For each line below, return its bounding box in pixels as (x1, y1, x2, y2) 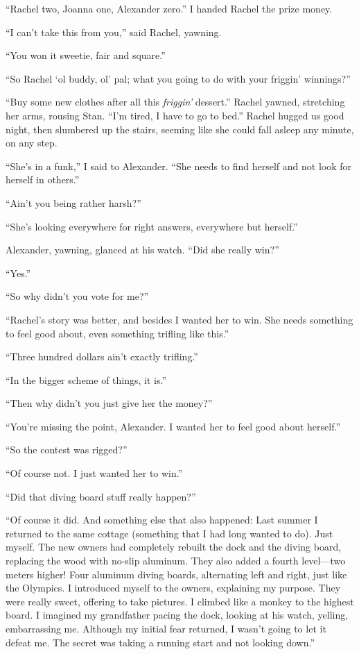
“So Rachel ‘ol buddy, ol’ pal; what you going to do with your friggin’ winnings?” (6, 71, 351, 85)
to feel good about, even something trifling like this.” (6, 326, 229, 340)
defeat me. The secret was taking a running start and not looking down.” (6, 635, 315, 649)
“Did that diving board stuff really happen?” (6, 489, 196, 503)
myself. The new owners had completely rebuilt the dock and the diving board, (6, 539, 342, 554)
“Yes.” (6, 265, 31, 280)
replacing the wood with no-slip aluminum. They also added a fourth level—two (6, 553, 346, 568)
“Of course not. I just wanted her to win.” (6, 466, 183, 480)
